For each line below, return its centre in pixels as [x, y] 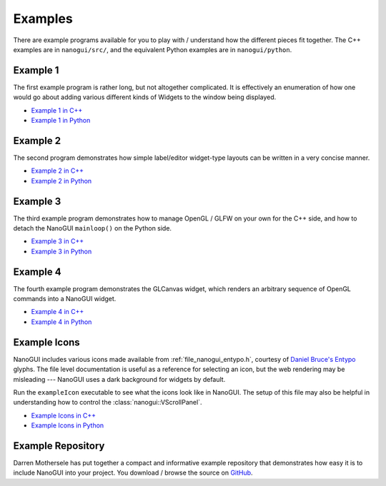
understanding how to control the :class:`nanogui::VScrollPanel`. [108, 403]
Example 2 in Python [61, 181]
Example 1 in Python [61, 121]
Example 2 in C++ [58, 171]
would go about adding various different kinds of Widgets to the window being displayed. [145, 97]
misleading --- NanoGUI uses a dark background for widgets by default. [119, 379]
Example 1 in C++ [57, 110]
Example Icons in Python [68, 425]
